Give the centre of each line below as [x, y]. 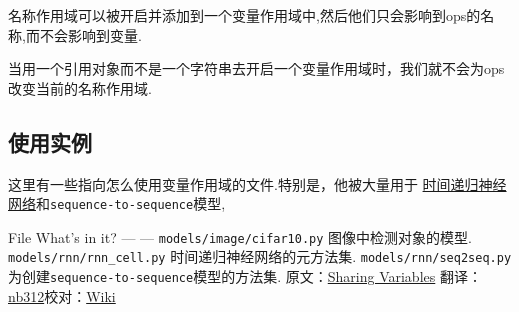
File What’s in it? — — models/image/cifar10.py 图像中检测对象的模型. [240, 236]
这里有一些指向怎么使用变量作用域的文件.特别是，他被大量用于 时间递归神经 [257, 183]
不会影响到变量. [90, 34]
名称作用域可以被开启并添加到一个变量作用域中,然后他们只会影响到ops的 [244, 15]
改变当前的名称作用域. [80, 87]
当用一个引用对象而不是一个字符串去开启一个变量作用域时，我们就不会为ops [256, 68]
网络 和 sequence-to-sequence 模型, [117, 203]
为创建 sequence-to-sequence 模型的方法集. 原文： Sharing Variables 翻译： [245, 276]
